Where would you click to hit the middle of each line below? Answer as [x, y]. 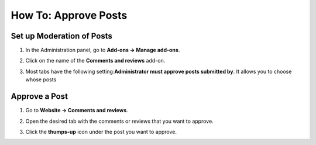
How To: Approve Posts [69, 15]
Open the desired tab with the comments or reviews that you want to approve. [119, 121]
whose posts [41, 80]
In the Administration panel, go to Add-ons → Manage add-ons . [103, 50]
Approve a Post [39, 96]
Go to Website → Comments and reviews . [77, 111]
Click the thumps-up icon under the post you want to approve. [101, 132]
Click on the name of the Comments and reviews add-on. [95, 61]
